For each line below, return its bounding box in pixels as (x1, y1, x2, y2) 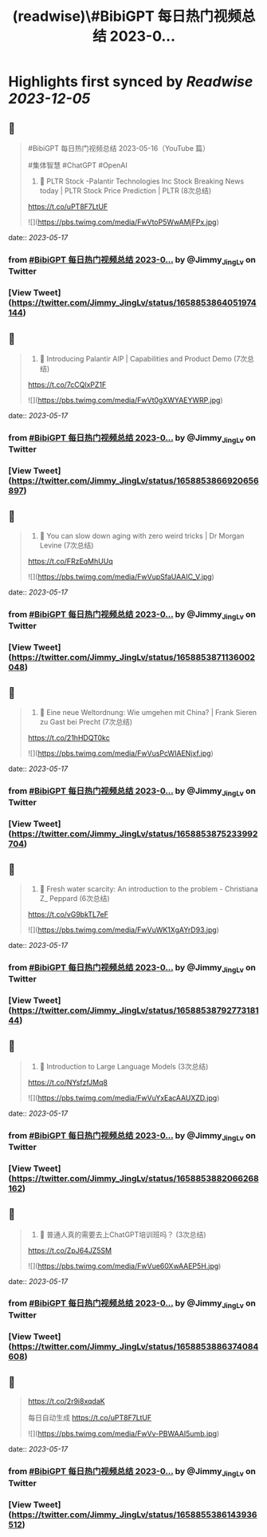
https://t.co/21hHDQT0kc (27, 733, 110, 742)
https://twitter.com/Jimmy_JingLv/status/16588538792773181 (11, 1005, 259, 1016)
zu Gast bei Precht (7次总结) (39, 717, 133, 726)
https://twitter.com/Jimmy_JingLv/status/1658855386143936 (11, 1509, 257, 1520)
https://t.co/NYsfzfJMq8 (27, 1077, 108, 1087)
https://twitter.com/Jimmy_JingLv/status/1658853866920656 (11, 476, 259, 487)
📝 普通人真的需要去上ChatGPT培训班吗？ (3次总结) (39, 1230, 206, 1239)
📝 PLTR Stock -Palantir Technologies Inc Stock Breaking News (39, 176, 245, 186)
